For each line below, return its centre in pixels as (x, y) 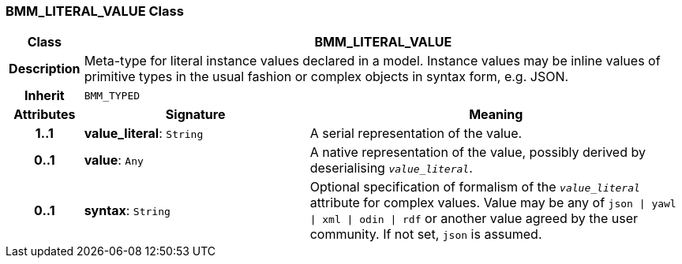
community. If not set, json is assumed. (426, 234)
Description (45, 69)
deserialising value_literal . (391, 168)
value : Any (114, 160)
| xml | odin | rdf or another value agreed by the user (474, 219)
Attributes (45, 115)
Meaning (496, 115)
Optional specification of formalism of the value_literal (475, 187)
